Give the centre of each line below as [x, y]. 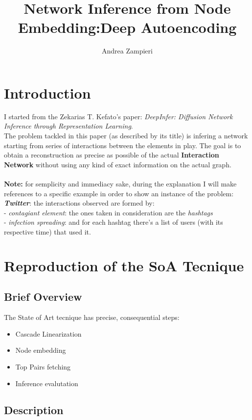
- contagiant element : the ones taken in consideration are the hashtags [108, 212]
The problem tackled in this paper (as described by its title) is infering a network [126, 136]
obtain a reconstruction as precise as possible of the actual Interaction [112, 155]
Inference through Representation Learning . [69, 126]
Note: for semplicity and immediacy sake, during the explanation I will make [120, 184]
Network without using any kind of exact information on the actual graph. [118, 164]
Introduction [47, 92]
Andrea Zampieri [127, 51]
